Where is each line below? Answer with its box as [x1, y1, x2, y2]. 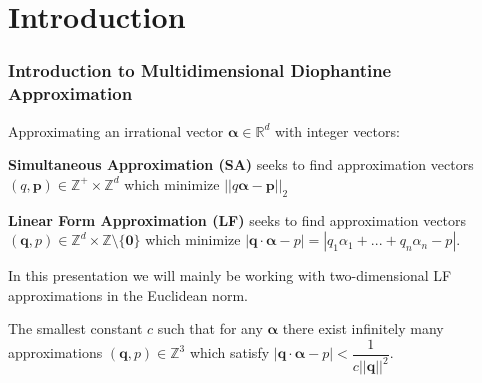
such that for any [157, 318, 263, 339]
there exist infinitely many [282, 318, 444, 339]
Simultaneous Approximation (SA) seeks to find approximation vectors [8, 154, 474, 175]
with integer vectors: [274, 120, 400, 141]
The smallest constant [8, 318, 143, 339]
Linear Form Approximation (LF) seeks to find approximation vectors [8, 209, 467, 230]
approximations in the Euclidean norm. [8, 284, 248, 305]
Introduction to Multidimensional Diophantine [8, 58, 392, 83]
